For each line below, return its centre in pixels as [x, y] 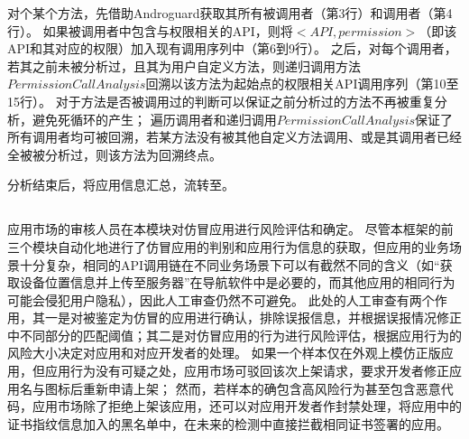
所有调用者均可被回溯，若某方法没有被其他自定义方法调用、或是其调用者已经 [234, 137]
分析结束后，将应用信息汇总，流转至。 [121, 185]
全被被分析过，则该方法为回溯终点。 [115, 154]
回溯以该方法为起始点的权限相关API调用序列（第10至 [302, 84]
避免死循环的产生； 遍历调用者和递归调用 [154, 119]
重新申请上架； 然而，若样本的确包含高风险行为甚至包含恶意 [262, 388]
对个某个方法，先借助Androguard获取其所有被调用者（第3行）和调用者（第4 [230, 13]
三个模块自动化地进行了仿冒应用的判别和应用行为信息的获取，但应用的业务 [228, 246]
